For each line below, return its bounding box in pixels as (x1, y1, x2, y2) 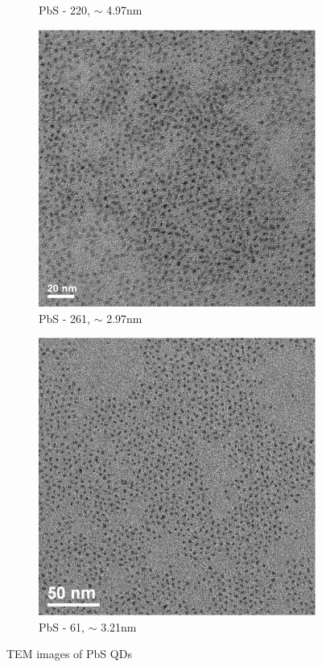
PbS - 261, (39, 309, 90, 326)
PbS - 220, (39, 2, 90, 18)
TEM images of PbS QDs (6, 645, 132, 662)
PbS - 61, (39, 618, 85, 635)
